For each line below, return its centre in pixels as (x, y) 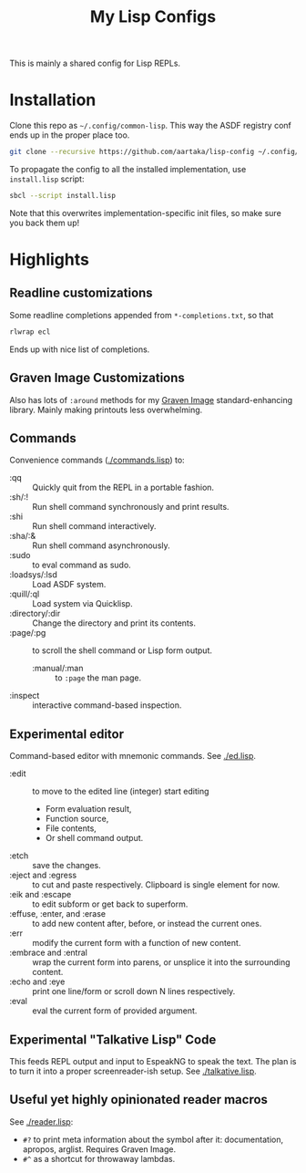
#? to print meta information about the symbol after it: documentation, (153, 1139)
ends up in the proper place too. (70, 135)
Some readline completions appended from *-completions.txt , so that (142, 315)
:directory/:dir (35, 614)
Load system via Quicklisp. (83, 604)
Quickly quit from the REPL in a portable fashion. (123, 488)
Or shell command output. (94, 838)
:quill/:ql (25, 594)
